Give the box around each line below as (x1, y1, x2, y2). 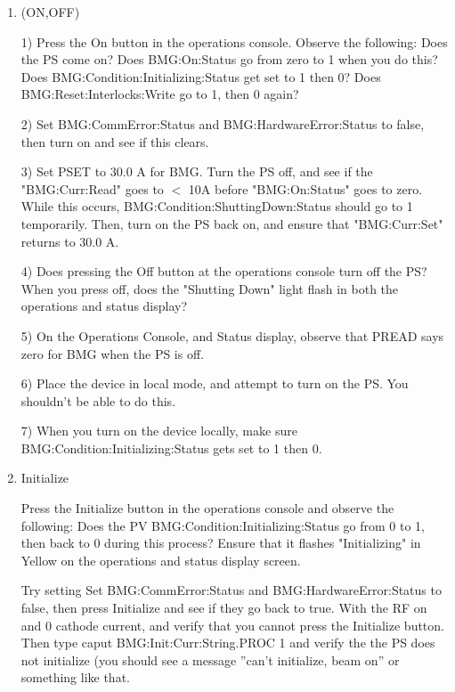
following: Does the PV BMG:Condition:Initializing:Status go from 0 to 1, (20, 516, 426, 534)
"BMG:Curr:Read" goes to (20, 179, 164, 198)
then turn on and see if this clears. (20, 132, 209, 151)
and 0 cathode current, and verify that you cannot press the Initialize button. (20, 615, 444, 634)
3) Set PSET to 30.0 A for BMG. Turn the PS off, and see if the (20, 162, 373, 181)
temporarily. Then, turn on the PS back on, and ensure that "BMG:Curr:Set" (20, 214, 443, 232)
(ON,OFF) (20, 3, 80, 20)
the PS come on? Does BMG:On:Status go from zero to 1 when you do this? (20, 50, 438, 69)
